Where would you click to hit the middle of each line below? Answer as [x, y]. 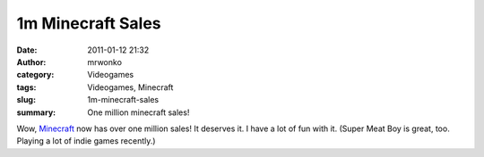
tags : [26, 87]
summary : [36, 112]
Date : [27, 50]
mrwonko [105, 62]
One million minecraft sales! [138, 112]
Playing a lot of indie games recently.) [86, 141]
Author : [31, 62]
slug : [26, 100]
